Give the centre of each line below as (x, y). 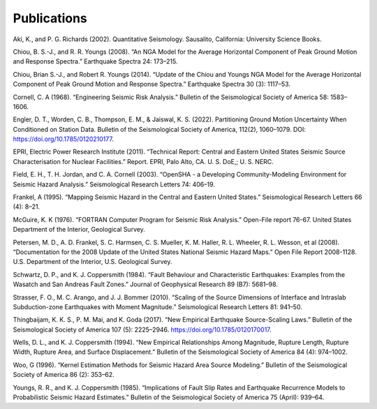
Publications (50, 18)
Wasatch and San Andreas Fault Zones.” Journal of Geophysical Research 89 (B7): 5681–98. (146, 284)
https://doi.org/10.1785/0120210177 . (64, 139)
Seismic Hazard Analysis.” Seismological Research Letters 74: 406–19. (114, 184)
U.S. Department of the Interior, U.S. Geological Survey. (93, 262)
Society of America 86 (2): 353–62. (64, 375)
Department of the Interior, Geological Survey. (79, 230)
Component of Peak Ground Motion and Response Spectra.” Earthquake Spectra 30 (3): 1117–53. (152, 84)
